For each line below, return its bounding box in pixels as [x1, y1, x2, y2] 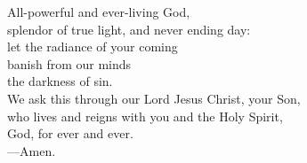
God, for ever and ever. [7, 124, 133, 143]
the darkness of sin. [7, 72, 113, 90]
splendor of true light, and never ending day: [7, 19, 251, 38]
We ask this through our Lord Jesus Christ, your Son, [7, 89, 301, 107]
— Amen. [7, 141, 56, 159]
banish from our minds [7, 54, 132, 73]
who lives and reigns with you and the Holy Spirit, [7, 106, 283, 125]
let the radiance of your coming [7, 37, 178, 56]
